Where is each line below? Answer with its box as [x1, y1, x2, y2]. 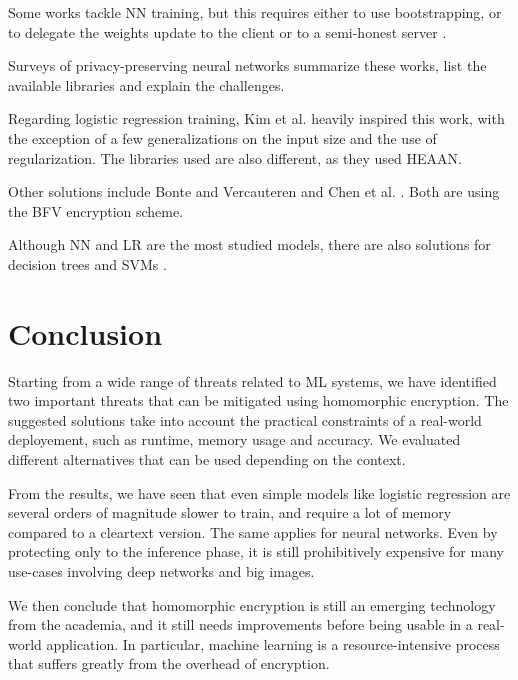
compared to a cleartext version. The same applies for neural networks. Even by [8, 521, 498, 542]
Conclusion [8, 312, 163, 353]
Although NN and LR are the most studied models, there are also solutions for [8, 234, 491, 255]
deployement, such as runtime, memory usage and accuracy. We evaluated [8, 429, 461, 450]
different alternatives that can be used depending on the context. [8, 449, 406, 470]
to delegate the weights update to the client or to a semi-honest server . [8, 21, 447, 42]
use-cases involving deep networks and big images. [8, 561, 315, 581]
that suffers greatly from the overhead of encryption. [8, 653, 330, 674]
